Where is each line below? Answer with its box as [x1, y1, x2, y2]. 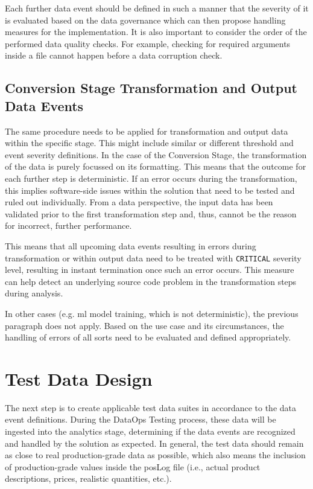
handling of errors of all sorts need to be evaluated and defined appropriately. [5, 331, 291, 344]
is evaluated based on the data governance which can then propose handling [5, 13, 286, 26]
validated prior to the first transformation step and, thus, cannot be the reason [5, 207, 297, 220]
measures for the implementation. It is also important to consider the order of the [5, 25, 307, 38]
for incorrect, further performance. [5, 219, 132, 232]
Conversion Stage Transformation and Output [5, 78, 297, 97]
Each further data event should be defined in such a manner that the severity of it [5, 2, 309, 14]
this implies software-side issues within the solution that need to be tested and [5, 184, 295, 196]
